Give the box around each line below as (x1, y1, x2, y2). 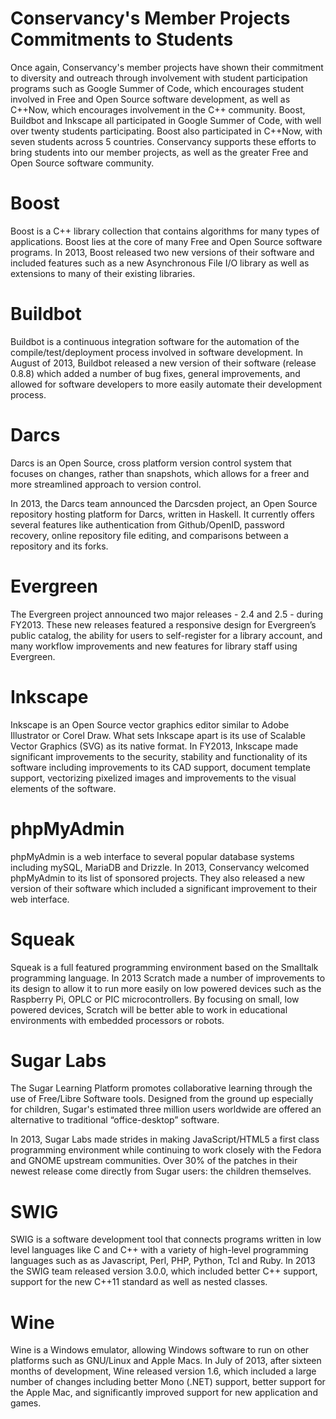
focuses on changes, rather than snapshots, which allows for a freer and (10, 467, 310, 479)
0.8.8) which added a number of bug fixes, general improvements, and (10, 367, 301, 379)
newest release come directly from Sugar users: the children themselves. (10, 1165, 312, 1177)
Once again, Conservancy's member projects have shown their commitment (10, 61, 324, 73)
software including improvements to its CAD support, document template (10, 761, 312, 773)
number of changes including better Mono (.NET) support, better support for (10, 1376, 326, 1388)
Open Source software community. (10, 157, 155, 169)
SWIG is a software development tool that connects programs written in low (10, 1233, 322, 1246)
